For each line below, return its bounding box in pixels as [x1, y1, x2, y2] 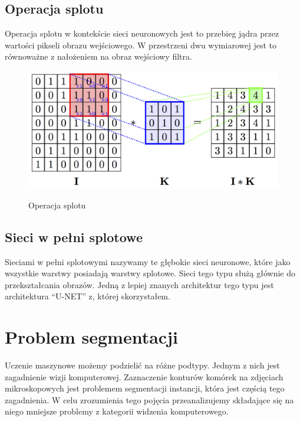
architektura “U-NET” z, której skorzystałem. [5, 290, 170, 302]
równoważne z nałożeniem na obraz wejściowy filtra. [5, 50, 192, 63]
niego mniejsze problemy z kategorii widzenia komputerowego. [5, 405, 229, 417]
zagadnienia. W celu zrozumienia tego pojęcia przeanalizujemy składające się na [5, 393, 294, 406]
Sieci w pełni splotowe [5, 227, 143, 246]
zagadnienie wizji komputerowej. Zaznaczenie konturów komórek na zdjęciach [5, 370, 283, 383]
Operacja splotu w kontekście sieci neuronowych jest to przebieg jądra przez [5, 27, 279, 40]
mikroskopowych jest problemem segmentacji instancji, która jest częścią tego [5, 382, 285, 394]
